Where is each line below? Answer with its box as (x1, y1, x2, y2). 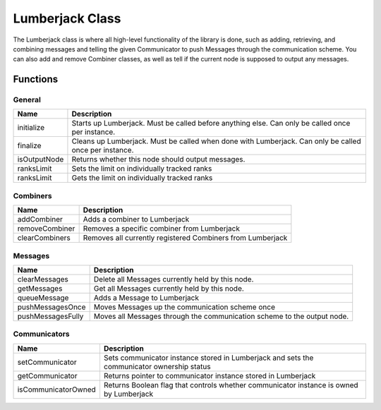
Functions (13, 73, 59, 85)
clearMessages (17, 274, 68, 284)
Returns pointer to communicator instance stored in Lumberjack (103, 370, 316, 380)
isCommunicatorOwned (17, 385, 97, 394)
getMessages (17, 283, 63, 293)
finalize (17, 141, 42, 151)
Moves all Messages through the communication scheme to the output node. (93, 311, 349, 321)
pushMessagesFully (17, 311, 84, 321)
